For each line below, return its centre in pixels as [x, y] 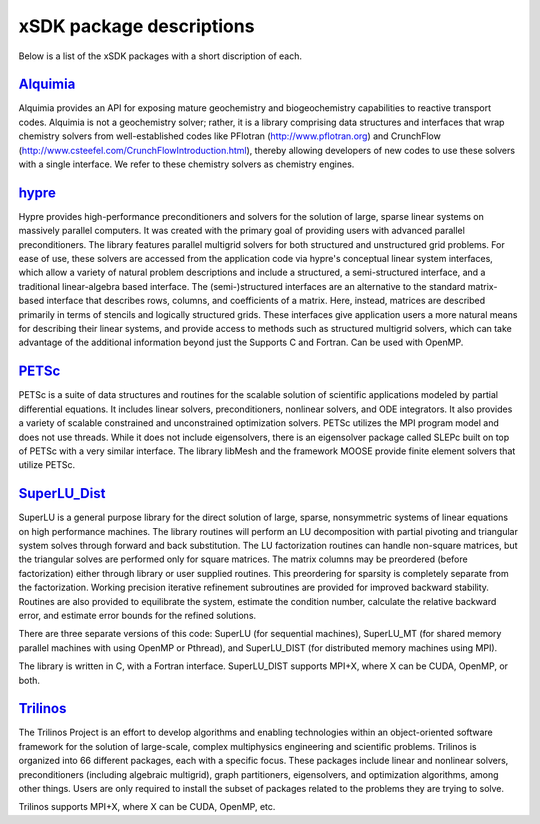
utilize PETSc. [47, 465]
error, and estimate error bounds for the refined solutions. [137, 615]
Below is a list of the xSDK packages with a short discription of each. [160, 56]
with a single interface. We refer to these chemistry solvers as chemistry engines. [186, 164]
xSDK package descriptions [136, 26]
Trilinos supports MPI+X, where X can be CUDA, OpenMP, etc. [147, 807]
